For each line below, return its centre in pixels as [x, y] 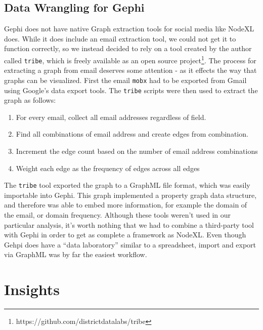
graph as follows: [30, 100]
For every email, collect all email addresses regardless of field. [111, 117]
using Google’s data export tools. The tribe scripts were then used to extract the [131, 90]
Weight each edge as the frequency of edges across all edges [108, 168]
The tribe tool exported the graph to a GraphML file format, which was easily [127, 185]
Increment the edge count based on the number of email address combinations [137, 151]
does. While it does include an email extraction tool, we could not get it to [120, 38]
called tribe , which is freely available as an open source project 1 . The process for [130, 59]
